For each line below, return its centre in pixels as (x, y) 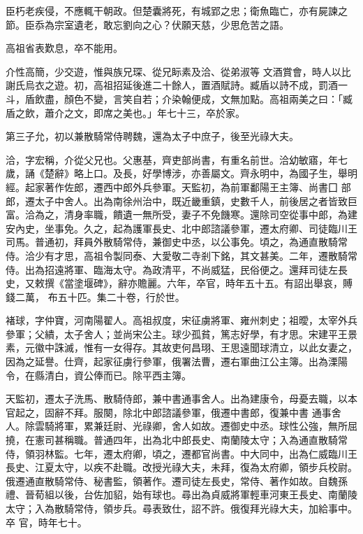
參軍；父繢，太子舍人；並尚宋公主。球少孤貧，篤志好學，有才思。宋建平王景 (181, 333)
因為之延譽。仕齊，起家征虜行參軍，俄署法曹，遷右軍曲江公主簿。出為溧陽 (177, 361)
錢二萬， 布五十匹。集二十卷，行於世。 (95, 296)
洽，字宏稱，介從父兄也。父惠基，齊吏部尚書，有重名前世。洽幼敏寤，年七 (177, 159)
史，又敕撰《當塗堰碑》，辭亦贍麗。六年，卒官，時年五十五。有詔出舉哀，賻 (179, 283)
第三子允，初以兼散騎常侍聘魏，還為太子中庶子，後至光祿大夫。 (152, 136)
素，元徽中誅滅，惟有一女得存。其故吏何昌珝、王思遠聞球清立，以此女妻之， (181, 347)
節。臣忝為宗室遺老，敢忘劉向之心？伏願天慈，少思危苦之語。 (147, 24)
